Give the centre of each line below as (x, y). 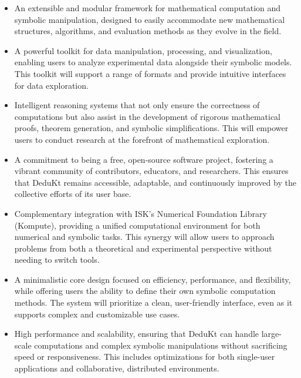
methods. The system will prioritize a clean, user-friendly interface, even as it (153, 302)
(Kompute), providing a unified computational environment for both (137, 225)
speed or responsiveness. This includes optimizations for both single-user (145, 357)
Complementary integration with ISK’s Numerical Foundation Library (141, 213)
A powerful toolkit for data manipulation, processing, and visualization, (143, 50)
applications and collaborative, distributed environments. (117, 368)
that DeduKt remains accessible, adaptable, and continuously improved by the (155, 182)
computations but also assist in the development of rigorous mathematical (147, 116)
